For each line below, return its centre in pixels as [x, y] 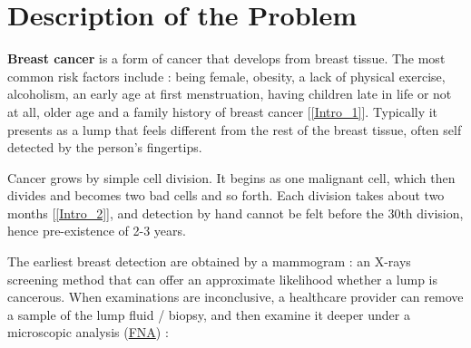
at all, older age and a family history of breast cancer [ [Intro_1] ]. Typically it [223, 111]
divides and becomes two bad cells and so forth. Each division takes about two [226, 195]
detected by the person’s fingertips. [105, 147]
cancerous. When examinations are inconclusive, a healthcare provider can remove [235, 297]
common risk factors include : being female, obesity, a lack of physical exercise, [226, 76]
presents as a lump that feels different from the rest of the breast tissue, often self [235, 129]
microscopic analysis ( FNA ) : [88, 332]
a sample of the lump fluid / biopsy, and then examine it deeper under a [209, 314]
